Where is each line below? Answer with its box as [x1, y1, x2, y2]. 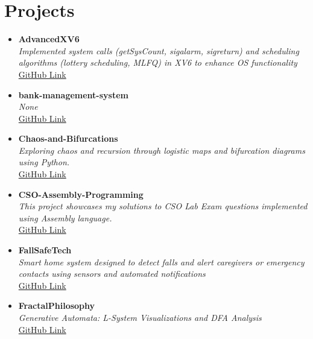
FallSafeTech [18, 244, 72, 256]
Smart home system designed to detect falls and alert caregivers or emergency [18, 255, 305, 268]
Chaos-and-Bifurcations [18, 132, 118, 145]
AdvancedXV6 [18, 33, 80, 45]
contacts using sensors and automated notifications [18, 267, 206, 280]
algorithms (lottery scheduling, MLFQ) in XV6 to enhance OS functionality [18, 56, 297, 69]
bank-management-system [18, 88, 128, 101]
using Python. [18, 156, 70, 168]
